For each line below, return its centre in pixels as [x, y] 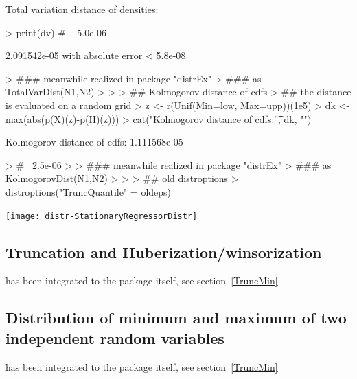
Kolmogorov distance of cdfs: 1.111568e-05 [94, 142]
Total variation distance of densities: [82, 9]
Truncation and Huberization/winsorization [164, 252]
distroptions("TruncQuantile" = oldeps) [89, 191]
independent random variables [115, 337]
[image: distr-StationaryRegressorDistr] [102, 216]
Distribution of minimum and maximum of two [176, 318]
